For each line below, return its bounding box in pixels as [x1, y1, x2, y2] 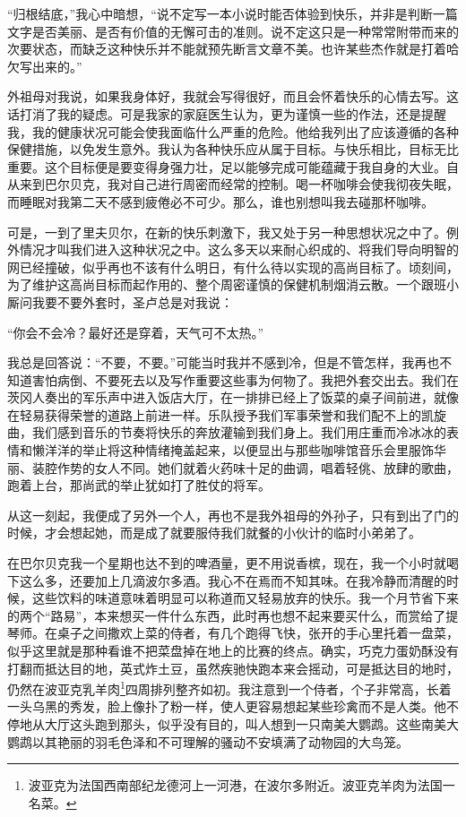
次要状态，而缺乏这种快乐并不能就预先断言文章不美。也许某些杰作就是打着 [7, 39, 446, 58]
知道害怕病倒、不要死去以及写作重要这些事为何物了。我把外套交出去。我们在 [7, 370, 459, 389]
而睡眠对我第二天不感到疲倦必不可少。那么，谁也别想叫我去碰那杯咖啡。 [7, 192, 434, 211]
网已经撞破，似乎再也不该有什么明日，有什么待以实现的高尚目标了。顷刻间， [7, 257, 459, 276]
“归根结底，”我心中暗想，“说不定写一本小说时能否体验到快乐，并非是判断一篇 [7, 4, 458, 22]
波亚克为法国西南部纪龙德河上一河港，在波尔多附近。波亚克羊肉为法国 [28, 776, 443, 795]
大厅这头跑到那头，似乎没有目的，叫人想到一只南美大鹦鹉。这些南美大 [44, 715, 459, 734]
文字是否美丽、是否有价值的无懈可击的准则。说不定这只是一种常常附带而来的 [7, 21, 459, 40]
